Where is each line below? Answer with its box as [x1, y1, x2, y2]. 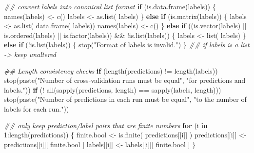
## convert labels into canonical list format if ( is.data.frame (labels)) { [4, 1, 216, 11]
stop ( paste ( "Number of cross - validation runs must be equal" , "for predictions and [4, 75, 246, 85]
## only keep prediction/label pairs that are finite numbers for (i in [4, 120, 208, 130]
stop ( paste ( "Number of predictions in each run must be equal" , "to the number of [4, 94, 247, 104]
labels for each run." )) [4, 103, 69, 114]
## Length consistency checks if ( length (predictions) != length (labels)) [4, 65, 218, 76]
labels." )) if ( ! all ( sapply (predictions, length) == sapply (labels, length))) [4, 84, 221, 95]
